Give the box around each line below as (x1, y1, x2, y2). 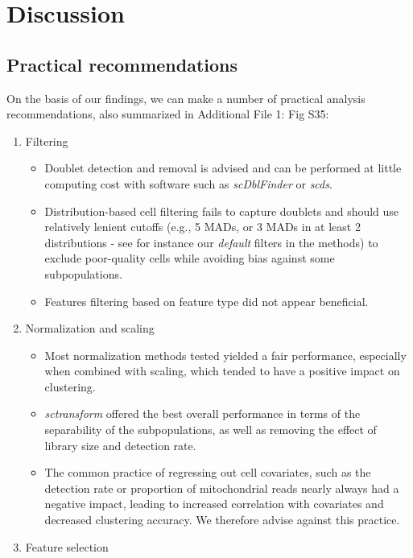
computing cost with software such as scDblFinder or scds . (44, 175, 332, 192)
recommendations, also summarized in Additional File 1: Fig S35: (6, 105, 329, 122)
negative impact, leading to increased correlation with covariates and (44, 495, 384, 512)
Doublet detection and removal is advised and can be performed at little (44, 159, 402, 176)
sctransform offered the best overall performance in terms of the (44, 405, 361, 422)
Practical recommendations (6, 52, 238, 76)
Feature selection (25, 538, 109, 555)
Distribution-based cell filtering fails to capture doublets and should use (44, 202, 399, 219)
